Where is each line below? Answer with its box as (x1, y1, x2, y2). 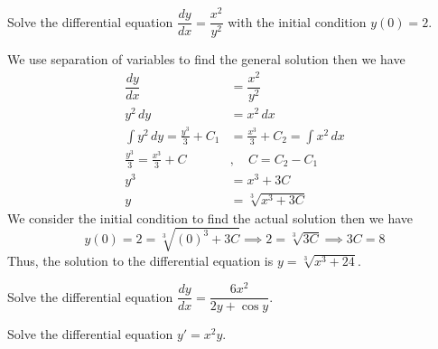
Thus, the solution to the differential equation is (7, 250, 274, 269)
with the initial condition (228, 12, 367, 31)
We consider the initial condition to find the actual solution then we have (7, 208, 413, 227)
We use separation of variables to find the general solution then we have (7, 50, 405, 69)
